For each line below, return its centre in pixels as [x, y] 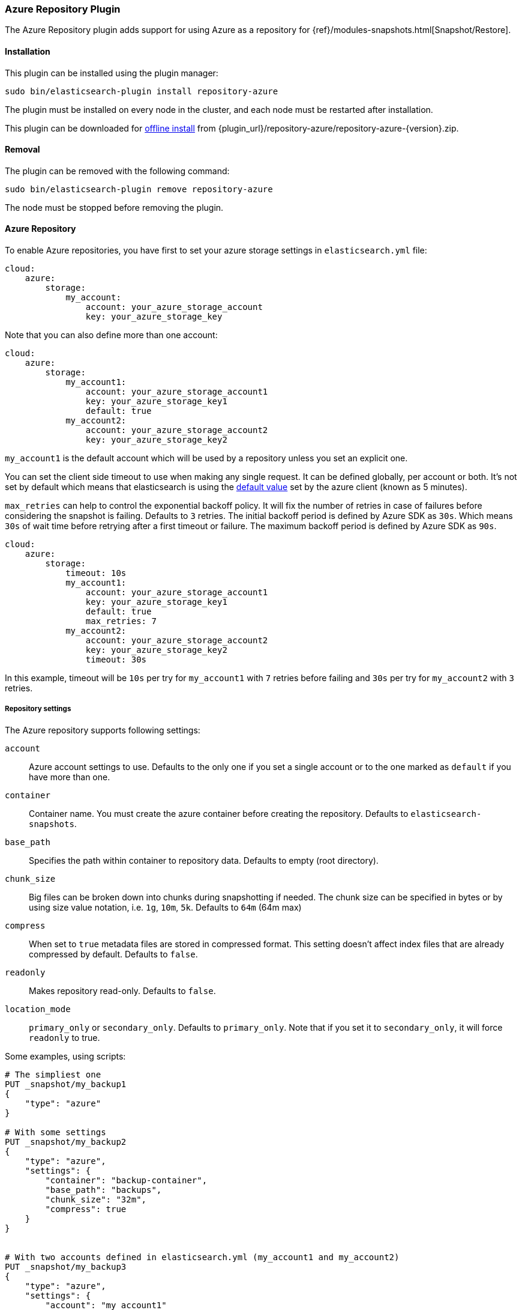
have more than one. [70, 777]
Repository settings [38, 709]
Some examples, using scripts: [65, 1056]
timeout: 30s [116, 660]
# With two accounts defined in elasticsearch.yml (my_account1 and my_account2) [202, 1257]
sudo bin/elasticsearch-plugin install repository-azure [142, 91]
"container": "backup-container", [126, 1180]
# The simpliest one [53, 1074]
